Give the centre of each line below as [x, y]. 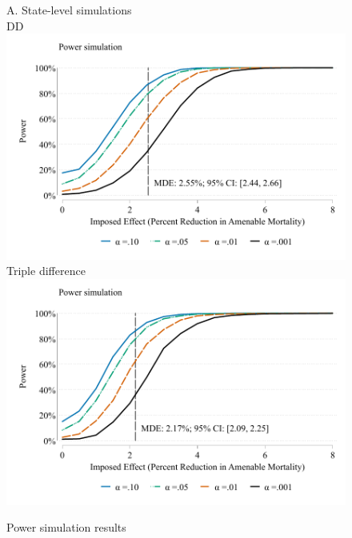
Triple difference [46, 271]
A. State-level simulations [69, 10]
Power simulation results [66, 527]
